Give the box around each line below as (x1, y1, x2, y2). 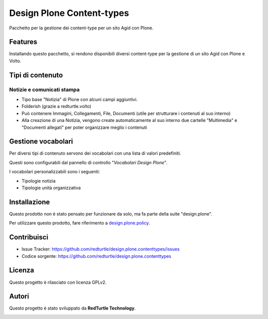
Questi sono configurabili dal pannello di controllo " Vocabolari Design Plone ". (9, 159, 167, 165)
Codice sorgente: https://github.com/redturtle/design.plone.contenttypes (21, 253, 171, 259)
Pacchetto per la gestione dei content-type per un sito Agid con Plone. (9, 25, 154, 31)
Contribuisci (9, 233, 49, 241)
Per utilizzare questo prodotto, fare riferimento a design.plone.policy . (9, 220, 150, 226)
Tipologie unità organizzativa (21, 185, 81, 191)
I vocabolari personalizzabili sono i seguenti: (9, 169, 100, 175)
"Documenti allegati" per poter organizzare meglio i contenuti (21, 124, 147, 130)
